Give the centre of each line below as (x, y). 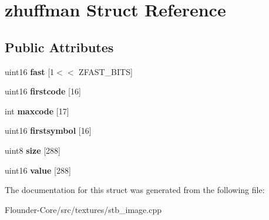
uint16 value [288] (38, 170)
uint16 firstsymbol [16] (48, 131)
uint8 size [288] (33, 150)
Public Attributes (59, 47)
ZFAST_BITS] (106, 71)
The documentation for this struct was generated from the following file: (135, 190)
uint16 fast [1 (30, 71)
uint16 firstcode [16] (43, 91)
